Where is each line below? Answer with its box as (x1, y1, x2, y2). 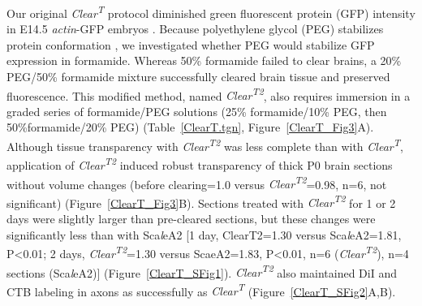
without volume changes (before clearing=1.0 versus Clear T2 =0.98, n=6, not (6, 173, 387, 192)
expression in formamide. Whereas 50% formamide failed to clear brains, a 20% (6, 52, 402, 69)
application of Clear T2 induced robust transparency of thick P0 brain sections (6, 154, 393, 173)
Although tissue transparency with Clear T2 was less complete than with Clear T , (6, 136, 403, 154)
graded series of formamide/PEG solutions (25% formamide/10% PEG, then (6, 102, 387, 119)
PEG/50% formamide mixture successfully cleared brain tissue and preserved (6, 68, 390, 85)
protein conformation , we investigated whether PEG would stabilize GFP (6, 36, 375, 53)
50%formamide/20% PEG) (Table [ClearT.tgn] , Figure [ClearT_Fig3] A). (6, 119, 374, 136)
